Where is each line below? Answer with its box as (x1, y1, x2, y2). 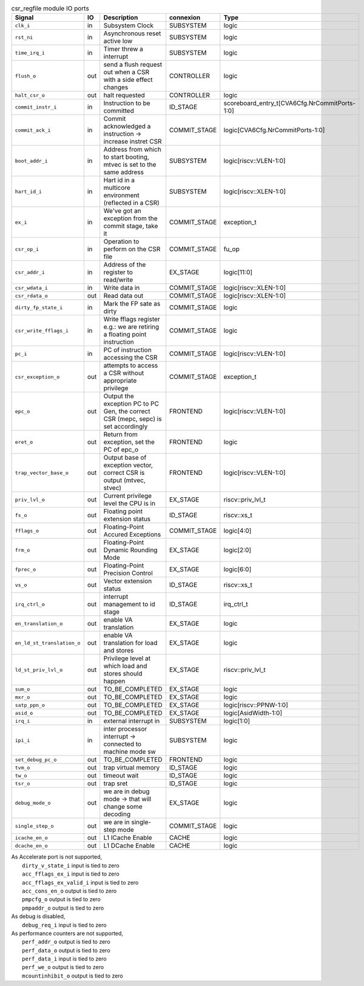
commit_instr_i (15, 104, 57, 110)
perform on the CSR (103, 245, 161, 253)
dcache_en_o (15, 842, 48, 849)
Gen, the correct (103, 407, 150, 415)
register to (103, 268, 133, 277)
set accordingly (103, 422, 148, 431)
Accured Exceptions (103, 531, 161, 539)
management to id (103, 600, 156, 609)
